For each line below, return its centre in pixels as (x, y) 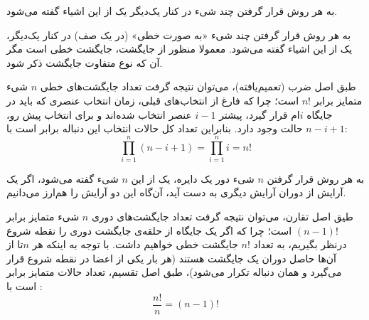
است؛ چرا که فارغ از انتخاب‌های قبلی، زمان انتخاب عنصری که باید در (153, 100)
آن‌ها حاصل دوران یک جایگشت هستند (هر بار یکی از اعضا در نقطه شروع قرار (171, 258)
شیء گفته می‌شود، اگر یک (63, 178)
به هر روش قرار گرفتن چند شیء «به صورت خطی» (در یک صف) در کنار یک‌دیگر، (179, 34)
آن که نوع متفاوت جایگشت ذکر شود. (85, 62)
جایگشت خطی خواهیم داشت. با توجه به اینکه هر (135, 244)
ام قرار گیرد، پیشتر (260, 114)
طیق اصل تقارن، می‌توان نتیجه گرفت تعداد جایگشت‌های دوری (222, 217)
